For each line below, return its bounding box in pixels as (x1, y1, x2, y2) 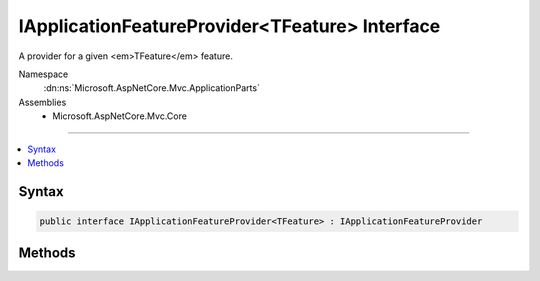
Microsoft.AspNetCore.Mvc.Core (52, 110, 187, 122)
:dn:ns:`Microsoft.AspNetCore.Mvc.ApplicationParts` (43, 82, 260, 94)
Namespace (18, 68, 69, 80)
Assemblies (18, 96, 67, 108)
